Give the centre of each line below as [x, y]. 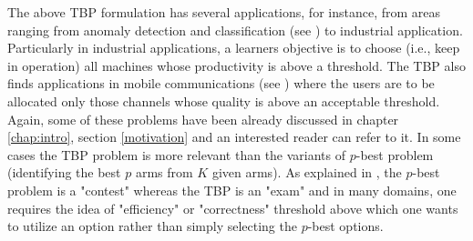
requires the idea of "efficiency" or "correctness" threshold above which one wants [233, 208]
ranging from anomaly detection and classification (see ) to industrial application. [235, 30]
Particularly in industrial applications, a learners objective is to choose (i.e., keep [234, 48]
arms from [164, 172]
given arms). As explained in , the [307, 172]
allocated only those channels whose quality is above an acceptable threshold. [224, 100]
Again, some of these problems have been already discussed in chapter [203, 119]
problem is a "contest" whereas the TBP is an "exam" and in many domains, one [232, 190]
